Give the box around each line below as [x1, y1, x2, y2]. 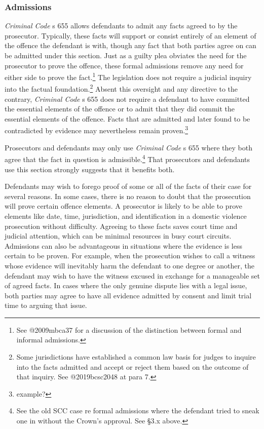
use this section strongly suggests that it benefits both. [5, 164, 175, 174]
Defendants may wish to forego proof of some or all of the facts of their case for [5, 181, 252, 191]
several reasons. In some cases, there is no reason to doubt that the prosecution [5, 190, 251, 201]
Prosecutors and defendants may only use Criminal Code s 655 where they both [5, 142, 252, 152]
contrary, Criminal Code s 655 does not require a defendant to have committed [5, 93, 250, 104]
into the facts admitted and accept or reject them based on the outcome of [16, 361, 249, 372]
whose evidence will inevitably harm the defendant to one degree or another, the [5, 260, 254, 270]
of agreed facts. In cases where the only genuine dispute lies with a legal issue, [5, 280, 247, 291]
